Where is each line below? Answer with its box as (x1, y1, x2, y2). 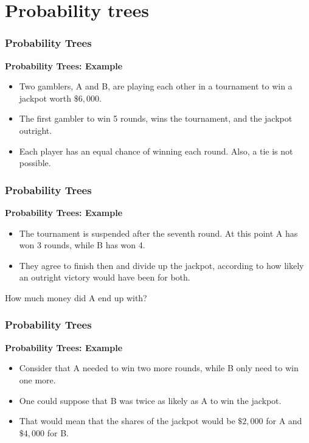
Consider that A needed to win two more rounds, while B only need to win (19, 361, 299, 374)
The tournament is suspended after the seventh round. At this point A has (19, 226, 298, 239)
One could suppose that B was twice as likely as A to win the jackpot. (19, 394, 282, 406)
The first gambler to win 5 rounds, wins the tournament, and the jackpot (19, 112, 293, 125)
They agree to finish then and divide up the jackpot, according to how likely (19, 259, 304, 271)
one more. (19, 373, 56, 386)
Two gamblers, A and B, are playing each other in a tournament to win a (19, 80, 293, 92)
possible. (19, 156, 51, 169)
